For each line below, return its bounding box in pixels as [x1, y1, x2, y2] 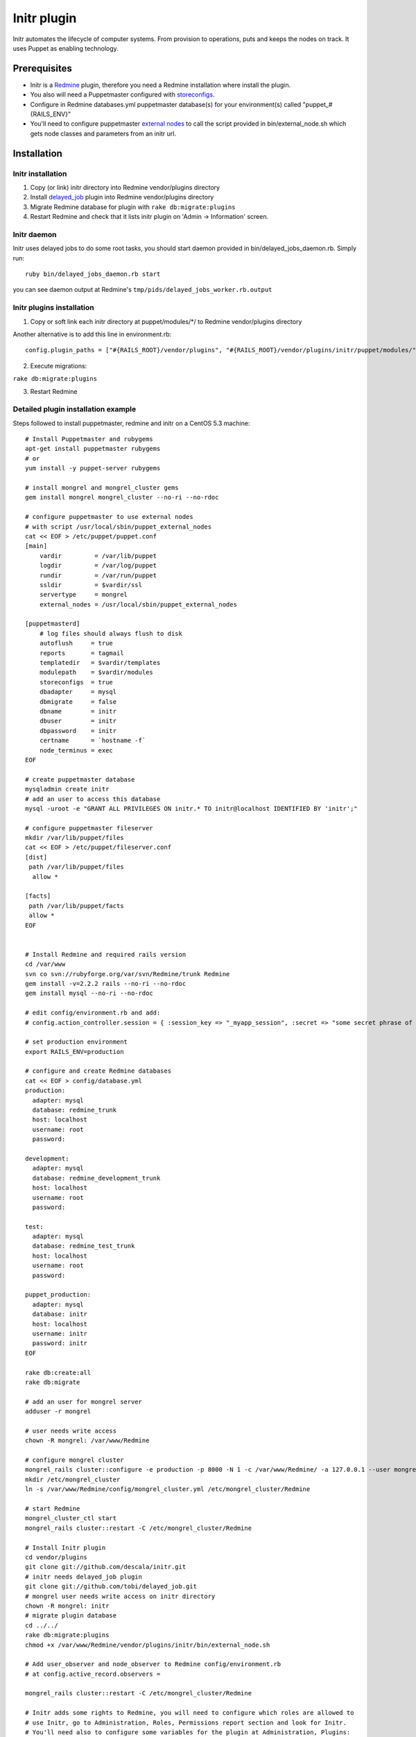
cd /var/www [25, 960, 66, 969]
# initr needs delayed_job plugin [25, 1572, 142, 1581]
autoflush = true [39, 639, 114, 648]
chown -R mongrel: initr [25, 1602, 110, 1610]
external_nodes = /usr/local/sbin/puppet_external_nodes [39, 600, 237, 608]
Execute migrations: [30, 361, 87, 370]
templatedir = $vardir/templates [39, 659, 161, 667]
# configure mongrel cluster [25, 1456, 124, 1464]
